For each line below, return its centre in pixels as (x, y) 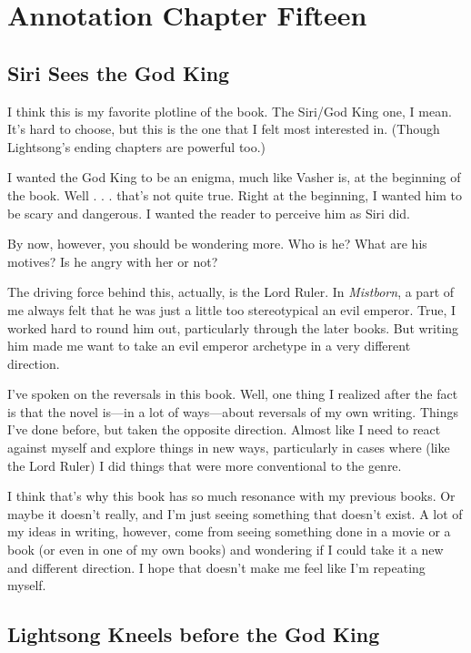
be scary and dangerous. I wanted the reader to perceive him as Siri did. (209, 213)
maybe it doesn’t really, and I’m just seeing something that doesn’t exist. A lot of (235, 513)
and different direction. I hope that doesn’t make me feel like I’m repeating (216, 567)
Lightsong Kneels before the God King (194, 634)
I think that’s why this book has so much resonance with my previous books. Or (231, 496)
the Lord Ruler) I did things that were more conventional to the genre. (205, 465)
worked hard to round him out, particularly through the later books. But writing (233, 327)
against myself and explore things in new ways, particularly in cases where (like (229, 448)
